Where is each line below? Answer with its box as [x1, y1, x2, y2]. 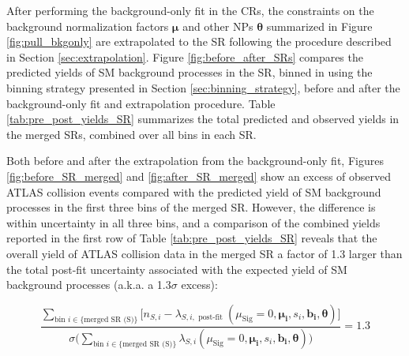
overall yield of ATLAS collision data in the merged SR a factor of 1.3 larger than [6, 245, 403, 261]
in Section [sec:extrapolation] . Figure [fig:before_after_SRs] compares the [6, 48, 363, 65]
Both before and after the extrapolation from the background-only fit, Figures [6, 152, 384, 169]
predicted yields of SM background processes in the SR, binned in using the [6, 64, 373, 81]
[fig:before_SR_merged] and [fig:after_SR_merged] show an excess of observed [6, 167, 392, 184]
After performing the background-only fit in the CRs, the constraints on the [6, 2, 374, 18]
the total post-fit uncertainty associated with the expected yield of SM [6, 260, 347, 277]
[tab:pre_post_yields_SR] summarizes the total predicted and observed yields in [6, 111, 400, 127]
